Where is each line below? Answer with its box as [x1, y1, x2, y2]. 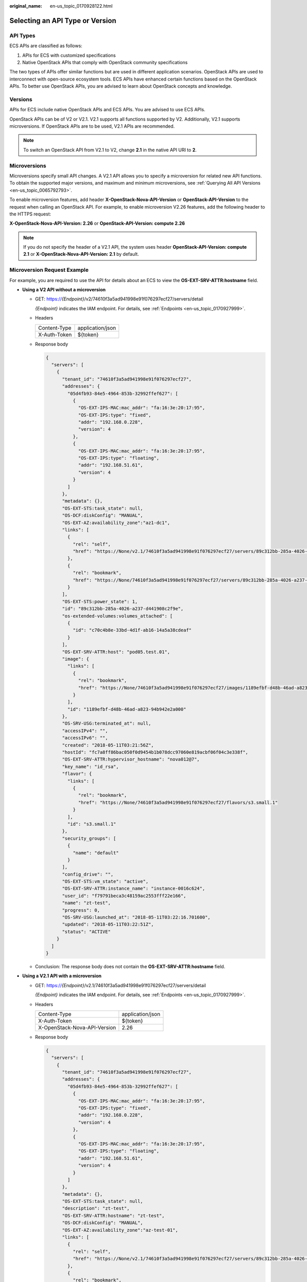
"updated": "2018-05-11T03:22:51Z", [62, 922, 154, 928]
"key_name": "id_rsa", [62, 764, 119, 769]
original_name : [9, 3, 42, 9]
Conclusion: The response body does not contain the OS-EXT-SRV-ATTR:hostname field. [35, 963, 225, 969]
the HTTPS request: [9, 211, 51, 217]
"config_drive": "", [62, 871, 114, 877]
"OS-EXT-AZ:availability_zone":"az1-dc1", [62, 519, 170, 526]
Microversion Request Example [9, 267, 89, 274]
